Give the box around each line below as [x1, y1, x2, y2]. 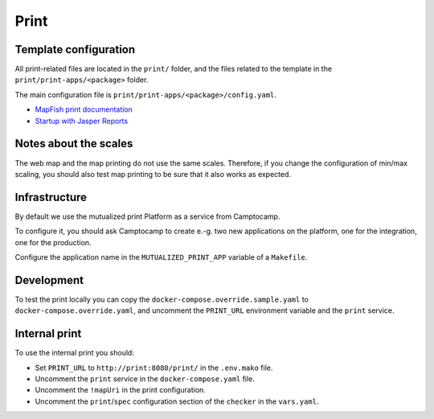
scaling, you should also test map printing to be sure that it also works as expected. [14, 169, 292, 179]
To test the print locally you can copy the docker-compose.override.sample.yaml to [14, 294, 309, 304]
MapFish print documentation [35, 105, 133, 114]
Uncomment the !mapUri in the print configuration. [35, 385, 207, 395]
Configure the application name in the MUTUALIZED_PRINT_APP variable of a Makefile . [14, 253, 308, 261]
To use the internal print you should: [14, 348, 134, 358]
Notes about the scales [14, 137, 133, 150]
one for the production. [14, 237, 92, 247]
